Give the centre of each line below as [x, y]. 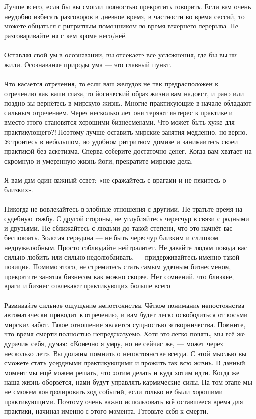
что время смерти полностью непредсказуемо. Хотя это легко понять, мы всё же [125, 334]
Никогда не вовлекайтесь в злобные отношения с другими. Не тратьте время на [124, 209]
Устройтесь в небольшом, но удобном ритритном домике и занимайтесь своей [121, 141]
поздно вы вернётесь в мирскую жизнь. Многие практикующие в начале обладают [128, 103]
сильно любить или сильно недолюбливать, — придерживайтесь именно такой [122, 257]
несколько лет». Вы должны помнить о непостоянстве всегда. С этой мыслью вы [126, 353]
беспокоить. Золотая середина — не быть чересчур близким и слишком [111, 237]
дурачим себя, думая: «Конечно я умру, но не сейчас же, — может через [114, 343]
